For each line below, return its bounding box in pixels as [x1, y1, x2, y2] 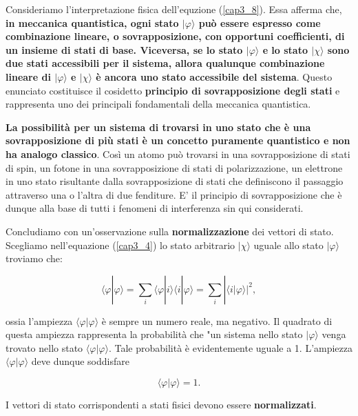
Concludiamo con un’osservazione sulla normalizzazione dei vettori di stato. [6, 224, 334, 238]
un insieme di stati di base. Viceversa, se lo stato [6, 42, 243, 57]
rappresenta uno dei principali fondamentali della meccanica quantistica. [6, 97, 311, 111]
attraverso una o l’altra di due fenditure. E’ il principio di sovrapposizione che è [6, 187, 342, 201]
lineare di [6, 69, 51, 83]
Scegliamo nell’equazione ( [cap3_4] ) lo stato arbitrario [6, 237, 235, 252]
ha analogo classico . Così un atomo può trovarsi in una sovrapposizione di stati [6, 146, 350, 161]
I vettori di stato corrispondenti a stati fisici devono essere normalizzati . [6, 397, 317, 412]
